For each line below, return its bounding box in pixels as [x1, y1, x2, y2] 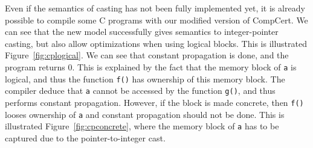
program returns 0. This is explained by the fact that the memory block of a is [5, 60, 297, 73]
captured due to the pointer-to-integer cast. [5, 131, 166, 144]
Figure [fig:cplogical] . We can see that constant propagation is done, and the [5, 49, 289, 61]
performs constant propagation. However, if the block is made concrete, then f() [5, 96, 304, 108]
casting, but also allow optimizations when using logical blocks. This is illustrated [5, 37, 307, 49]
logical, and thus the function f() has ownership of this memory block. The [5, 72, 285, 85]
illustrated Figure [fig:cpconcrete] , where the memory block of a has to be [5, 120, 279, 132]
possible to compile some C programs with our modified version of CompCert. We [5, 13, 308, 26]
